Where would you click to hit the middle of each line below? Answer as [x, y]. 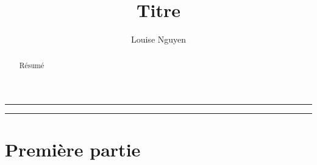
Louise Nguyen [158, 39]
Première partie [73, 149]
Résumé [32, 65]
